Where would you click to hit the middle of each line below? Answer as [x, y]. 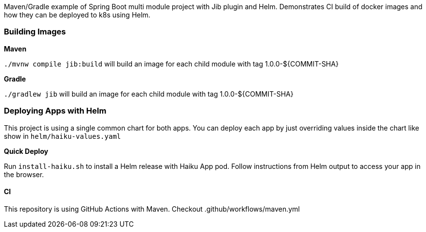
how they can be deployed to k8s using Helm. [77, 15]
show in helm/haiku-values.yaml [63, 136]
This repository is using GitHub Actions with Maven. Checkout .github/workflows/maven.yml [152, 209]
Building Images [35, 32]
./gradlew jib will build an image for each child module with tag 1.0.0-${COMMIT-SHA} [149, 94]
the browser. [24, 174]
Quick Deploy [26, 151]
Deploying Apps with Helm [55, 111]
